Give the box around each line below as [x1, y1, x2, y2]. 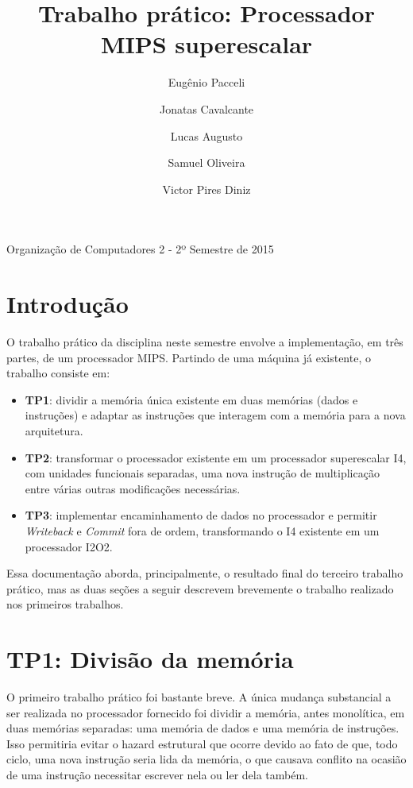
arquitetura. [25, 422, 83, 438]
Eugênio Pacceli [168, 74, 245, 91]
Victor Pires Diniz [162, 180, 251, 197]
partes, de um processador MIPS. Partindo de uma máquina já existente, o [6, 349, 371, 365]
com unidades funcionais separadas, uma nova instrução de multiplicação [25, 465, 380, 481]
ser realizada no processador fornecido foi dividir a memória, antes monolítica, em [6, 704, 405, 720]
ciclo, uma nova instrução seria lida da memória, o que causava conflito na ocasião [6, 751, 407, 767]
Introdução [6, 288, 129, 320]
